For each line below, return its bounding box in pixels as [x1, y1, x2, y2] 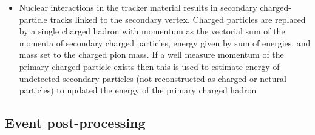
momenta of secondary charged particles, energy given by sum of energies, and [19, 36, 311, 49]
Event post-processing [5, 113, 146, 132]
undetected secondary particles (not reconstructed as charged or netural [19, 72, 286, 84]
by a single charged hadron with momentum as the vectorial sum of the [19, 25, 285, 37]
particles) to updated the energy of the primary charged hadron [19, 84, 257, 96]
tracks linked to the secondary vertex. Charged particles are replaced [50, 13, 306, 25]
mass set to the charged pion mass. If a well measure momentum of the [19, 48, 284, 61]
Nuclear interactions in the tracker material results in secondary [19, 1, 257, 13]
